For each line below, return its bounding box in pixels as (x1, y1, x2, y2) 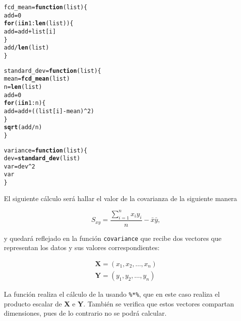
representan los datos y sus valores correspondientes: (4, 242, 160, 253)
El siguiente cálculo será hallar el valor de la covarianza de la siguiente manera (4, 193, 237, 203)
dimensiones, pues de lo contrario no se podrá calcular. (4, 308, 167, 318)
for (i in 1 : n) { (4, 100, 46, 107)
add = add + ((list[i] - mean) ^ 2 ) (4, 107, 95, 115)
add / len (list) (4, 44, 49, 51)
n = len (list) (4, 83, 42, 90)
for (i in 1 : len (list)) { (4, 20, 74, 27)
